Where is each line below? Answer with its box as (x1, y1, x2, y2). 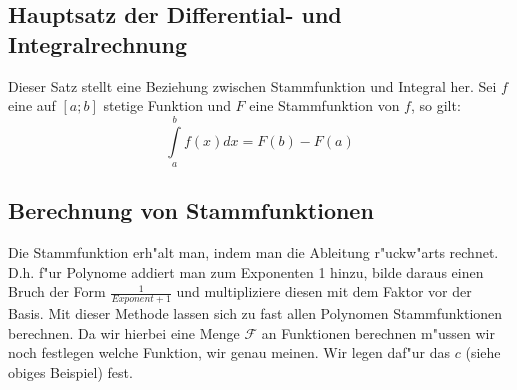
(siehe (465, 342, 501, 363)
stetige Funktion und (103, 95, 231, 116)
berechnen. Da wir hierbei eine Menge (8, 322, 240, 343)
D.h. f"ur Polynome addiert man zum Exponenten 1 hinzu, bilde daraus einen (8, 261, 484, 282)
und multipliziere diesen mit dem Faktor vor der (176, 281, 472, 302)
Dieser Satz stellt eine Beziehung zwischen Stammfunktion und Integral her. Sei (8, 75, 497, 96)
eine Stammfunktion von (249, 95, 400, 116)
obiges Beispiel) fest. (8, 361, 133, 382)
